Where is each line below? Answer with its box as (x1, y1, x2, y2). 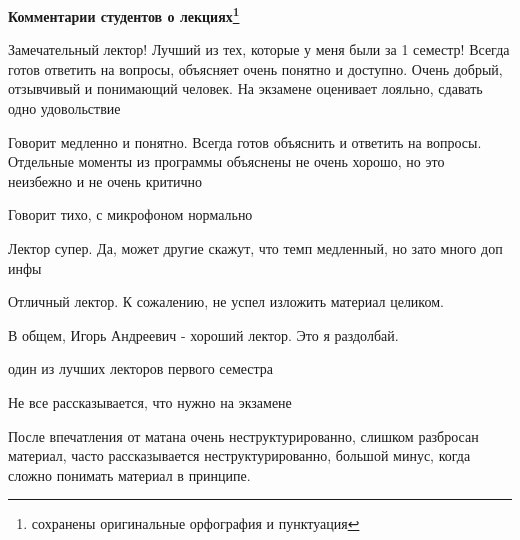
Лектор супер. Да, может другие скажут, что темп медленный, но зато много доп (8, 238, 503, 258)
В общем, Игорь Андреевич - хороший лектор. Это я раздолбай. (8, 324, 399, 345)
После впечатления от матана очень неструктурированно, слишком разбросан (8, 425, 479, 446)
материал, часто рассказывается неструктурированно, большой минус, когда (8, 445, 471, 466)
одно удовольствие (8, 98, 121, 119)
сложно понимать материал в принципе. (8, 464, 251, 485)
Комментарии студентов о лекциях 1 (8, 3, 240, 26)
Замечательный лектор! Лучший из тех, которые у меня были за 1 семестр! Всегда (8, 39, 510, 60)
